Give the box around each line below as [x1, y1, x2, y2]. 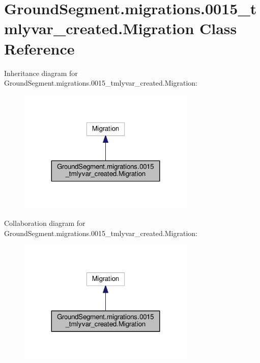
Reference [4, 38, 75, 59]
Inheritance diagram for [4, 67, 78, 78]
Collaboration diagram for [4, 217, 85, 228]
